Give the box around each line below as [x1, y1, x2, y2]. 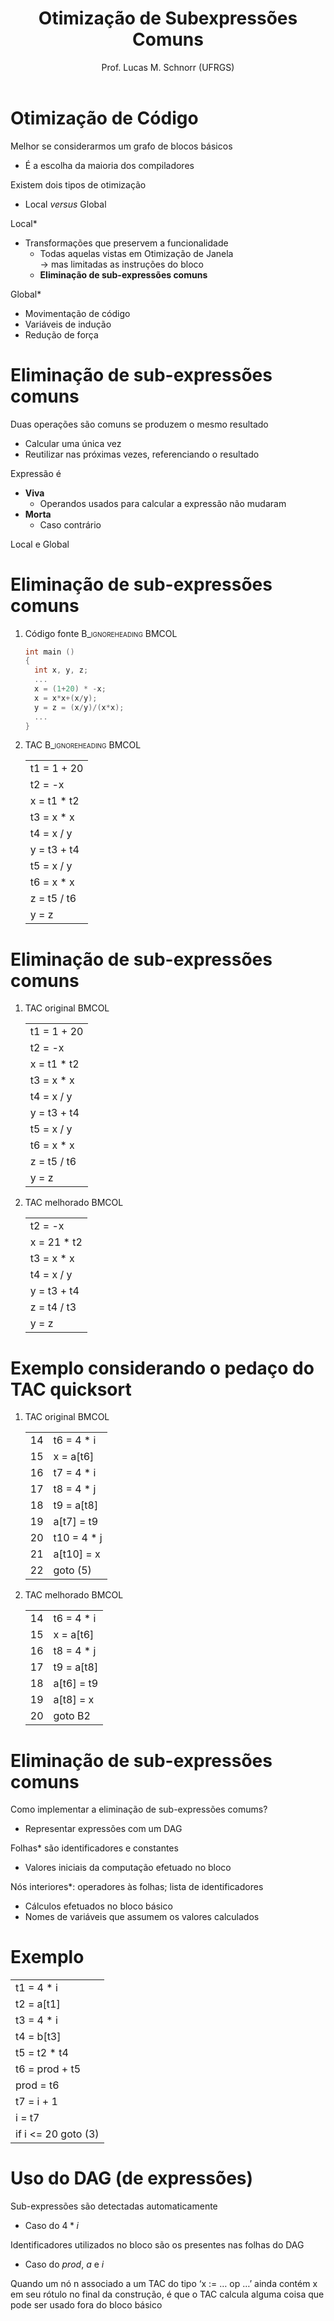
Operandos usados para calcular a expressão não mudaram [39, 497, 287, 509]
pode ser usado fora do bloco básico [10, 2299, 163, 2311]
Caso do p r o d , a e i [24, 2258, 105, 2271]
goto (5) [53, 1563, 92, 1577]
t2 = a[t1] [15, 1997, 61, 2011]
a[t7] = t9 [53, 1515, 99, 1529]
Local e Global [10, 538, 70, 550]
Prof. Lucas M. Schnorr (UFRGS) [101, 61, 235, 73]
